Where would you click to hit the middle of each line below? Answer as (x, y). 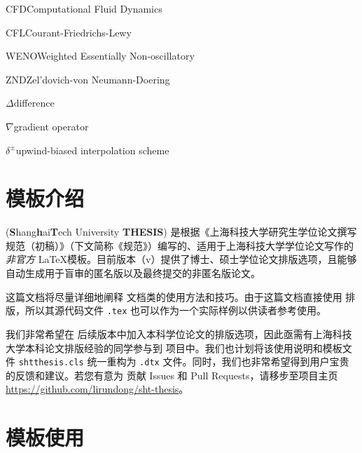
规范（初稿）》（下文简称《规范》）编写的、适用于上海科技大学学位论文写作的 (180, 245)
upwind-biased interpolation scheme (92, 150)
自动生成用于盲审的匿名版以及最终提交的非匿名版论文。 (133, 273)
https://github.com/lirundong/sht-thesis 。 (97, 389)
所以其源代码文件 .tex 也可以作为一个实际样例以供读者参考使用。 (175, 310)
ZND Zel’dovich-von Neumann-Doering (88, 79)
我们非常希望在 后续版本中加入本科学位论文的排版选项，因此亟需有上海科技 (179, 333)
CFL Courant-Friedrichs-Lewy (69, 32)
